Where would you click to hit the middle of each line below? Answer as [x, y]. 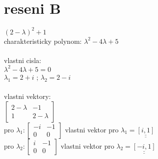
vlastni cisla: [23, 60]
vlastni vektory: [27, 96]
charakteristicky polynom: [43, 41]
